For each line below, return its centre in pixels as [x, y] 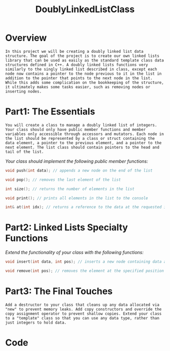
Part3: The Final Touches [59, 291]
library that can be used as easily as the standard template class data [85, 60]
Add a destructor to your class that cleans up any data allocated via [82, 305]
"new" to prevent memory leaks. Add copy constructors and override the [83, 309]
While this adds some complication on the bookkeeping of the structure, [85, 82]
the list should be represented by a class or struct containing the [80, 138]
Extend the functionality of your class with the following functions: [74, 252]
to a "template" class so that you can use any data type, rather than [82, 318]
